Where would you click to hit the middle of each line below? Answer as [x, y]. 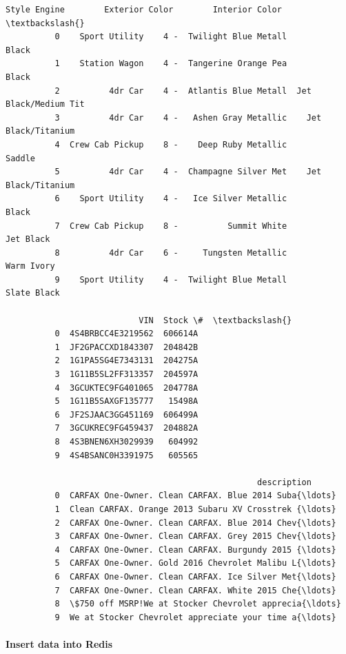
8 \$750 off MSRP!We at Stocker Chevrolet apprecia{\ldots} [198, 604]
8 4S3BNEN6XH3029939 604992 [126, 442]
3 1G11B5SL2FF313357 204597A [126, 375]
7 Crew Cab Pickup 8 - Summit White [171, 226]
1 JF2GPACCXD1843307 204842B [126, 347]
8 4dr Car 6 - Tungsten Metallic [171, 253]
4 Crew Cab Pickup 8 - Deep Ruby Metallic [171, 144]
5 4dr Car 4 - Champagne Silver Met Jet [188, 172]
